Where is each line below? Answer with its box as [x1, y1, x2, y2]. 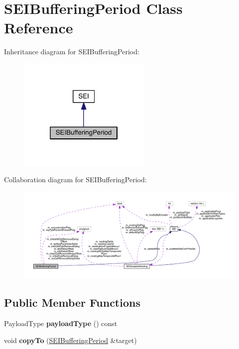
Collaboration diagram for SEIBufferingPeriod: [4, 174, 147, 185]
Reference [4, 17, 73, 38]
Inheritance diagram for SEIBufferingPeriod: [4, 46, 139, 57]
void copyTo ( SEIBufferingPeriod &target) [4, 335, 137, 345]
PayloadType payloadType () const [4, 318, 118, 329]
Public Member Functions [4, 295, 140, 310]
